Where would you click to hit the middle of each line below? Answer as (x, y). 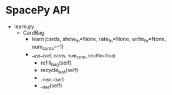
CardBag (34, 32)
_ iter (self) (51, 86)
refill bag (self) (56, 63)
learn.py (24, 26)
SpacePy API (38, 10)
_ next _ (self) (53, 79)
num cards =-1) (48, 47)
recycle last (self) (59, 71)
